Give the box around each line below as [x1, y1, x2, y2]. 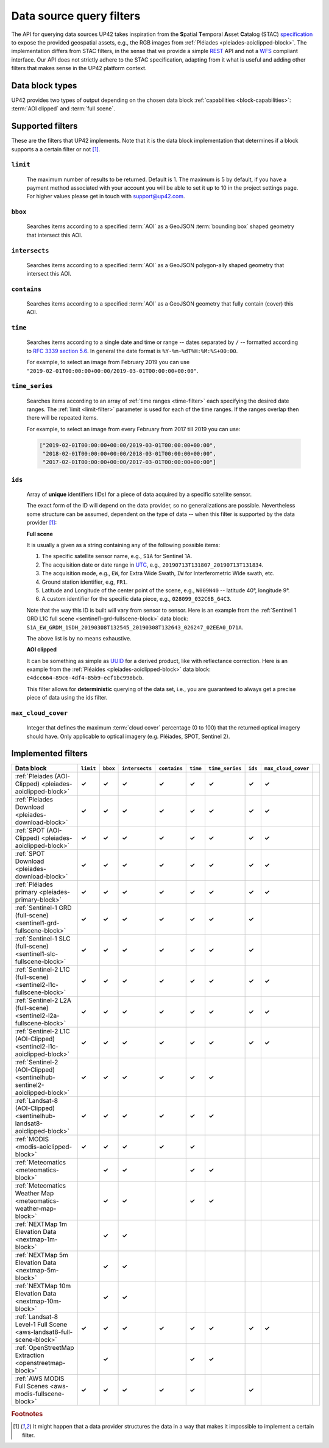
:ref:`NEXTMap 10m [15, 1281, 71, 1290]
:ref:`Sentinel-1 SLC [15, 934, 71, 943]
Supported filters [11, 121, 78, 131]
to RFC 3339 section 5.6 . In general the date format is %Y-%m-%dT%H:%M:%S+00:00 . [26, 347, 238, 354]
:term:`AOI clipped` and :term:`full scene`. [11, 105, 115, 112]
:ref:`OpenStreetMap [15, 1344, 74, 1352]
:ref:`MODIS [15, 1135, 49, 1144]
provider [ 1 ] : [26, 519, 57, 526]
